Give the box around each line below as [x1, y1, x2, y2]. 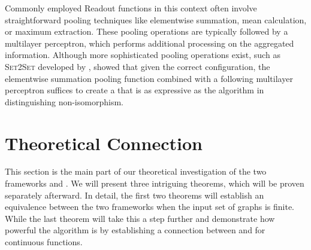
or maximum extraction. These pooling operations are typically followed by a [5, 25, 288, 38]
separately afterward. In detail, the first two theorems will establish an [5, 188, 264, 201]
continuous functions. [5, 236, 83, 248]
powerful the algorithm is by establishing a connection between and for [5, 224, 265, 236]
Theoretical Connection [5, 130, 203, 155]
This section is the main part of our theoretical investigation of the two [5, 165, 267, 178]
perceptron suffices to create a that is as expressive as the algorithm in [5, 84, 264, 96]
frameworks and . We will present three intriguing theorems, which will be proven [5, 177, 304, 190]
